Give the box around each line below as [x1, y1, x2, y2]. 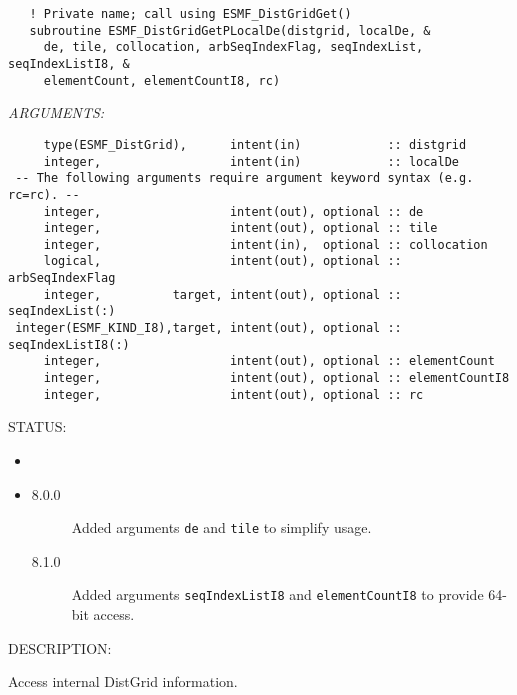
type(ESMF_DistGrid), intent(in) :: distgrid [43, 137, 467, 152]
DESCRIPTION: [8, 637, 112, 658]
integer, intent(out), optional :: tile [43, 221, 438, 236]
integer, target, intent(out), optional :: [43, 287, 402, 302]
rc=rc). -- [8, 187, 80, 202]
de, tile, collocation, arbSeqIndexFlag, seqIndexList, [43, 40, 424, 55]
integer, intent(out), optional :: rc [43, 387, 424, 402]
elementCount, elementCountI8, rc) [43, 73, 281, 88]
